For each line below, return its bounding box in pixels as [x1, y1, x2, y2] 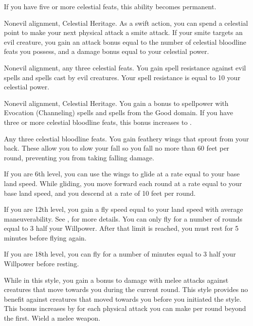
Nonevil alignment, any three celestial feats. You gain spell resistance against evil [4, 62, 246, 72]
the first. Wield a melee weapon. [4, 313, 101, 323]
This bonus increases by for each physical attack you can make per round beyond [4, 303, 246, 313]
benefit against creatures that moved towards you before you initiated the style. [4, 293, 242, 304]
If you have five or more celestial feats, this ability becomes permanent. [4, 1, 217, 11]
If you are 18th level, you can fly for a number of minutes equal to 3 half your [4, 249, 236, 259]
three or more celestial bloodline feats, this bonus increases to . [4, 117, 192, 127]
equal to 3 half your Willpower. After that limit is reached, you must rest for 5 [4, 223, 239, 233]
